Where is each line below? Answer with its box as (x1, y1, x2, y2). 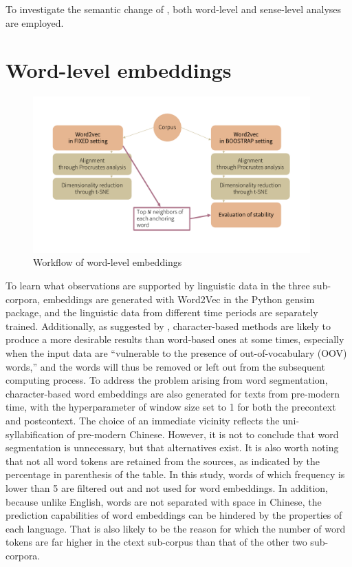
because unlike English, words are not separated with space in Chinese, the (5, 494, 322, 508)
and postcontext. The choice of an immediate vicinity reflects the (5, 413, 280, 427)
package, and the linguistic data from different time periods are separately (5, 305, 318, 320)
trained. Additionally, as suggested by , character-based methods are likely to (5, 318, 331, 333)
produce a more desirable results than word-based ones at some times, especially (5, 332, 344, 347)
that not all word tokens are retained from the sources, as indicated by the (5, 453, 320, 468)
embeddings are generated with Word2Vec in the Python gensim (43, 291, 315, 306)
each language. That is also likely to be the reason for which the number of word (5, 521, 346, 535)
